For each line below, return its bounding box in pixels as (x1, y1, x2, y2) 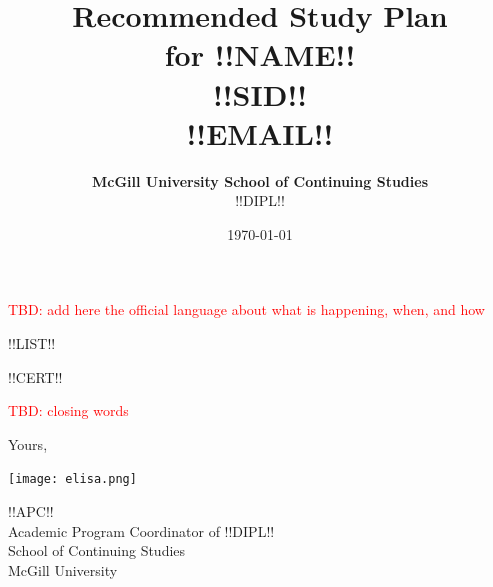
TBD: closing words (8, 400, 129, 421)
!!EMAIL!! (186, 112, 334, 153)
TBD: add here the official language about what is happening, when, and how (8, 299, 485, 320)
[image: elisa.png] (8, 472, 137, 487)
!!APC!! (8, 501, 54, 522)
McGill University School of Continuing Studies (92, 170, 428, 191)
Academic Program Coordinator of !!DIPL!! (8, 520, 275, 541)
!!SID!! (213, 73, 307, 114)
